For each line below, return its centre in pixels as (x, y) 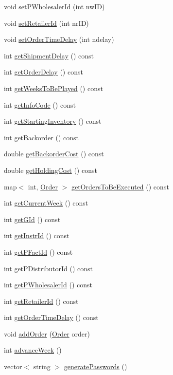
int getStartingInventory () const (53, 121)
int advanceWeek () (33, 350)
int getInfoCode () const (40, 104)
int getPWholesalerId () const (48, 285)
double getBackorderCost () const (54, 154)
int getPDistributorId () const (49, 268)
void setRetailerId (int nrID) (46, 23)
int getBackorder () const (41, 137)
